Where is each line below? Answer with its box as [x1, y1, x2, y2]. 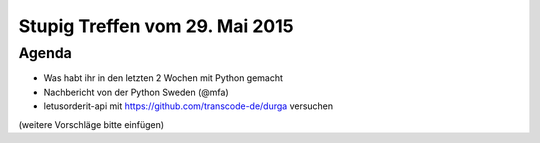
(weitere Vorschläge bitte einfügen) [18, 118, 165, 130]
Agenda [18, 44, 72, 62]
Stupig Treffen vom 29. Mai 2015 [18, 15, 294, 37]
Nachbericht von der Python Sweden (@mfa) [43, 86, 229, 98]
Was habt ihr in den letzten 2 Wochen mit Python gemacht [43, 72, 284, 84]
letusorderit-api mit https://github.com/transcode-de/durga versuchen [43, 100, 334, 112]
